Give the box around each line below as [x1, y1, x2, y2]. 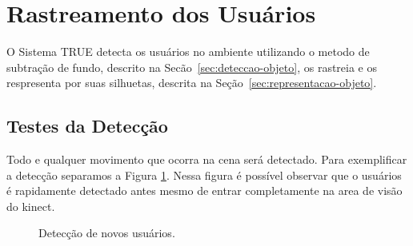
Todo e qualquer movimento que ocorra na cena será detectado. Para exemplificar [6, 151, 407, 168]
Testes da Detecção [6, 113, 168, 138]
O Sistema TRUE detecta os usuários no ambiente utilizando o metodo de [6, 43, 370, 60]
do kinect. [6, 197, 55, 214]
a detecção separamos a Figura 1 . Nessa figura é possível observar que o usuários [6, 166, 402, 183]
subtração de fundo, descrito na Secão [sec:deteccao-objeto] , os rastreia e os [6, 58, 377, 75]
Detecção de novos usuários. [38, 224, 175, 241]
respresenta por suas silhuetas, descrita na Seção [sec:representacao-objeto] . [6, 74, 377, 91]
